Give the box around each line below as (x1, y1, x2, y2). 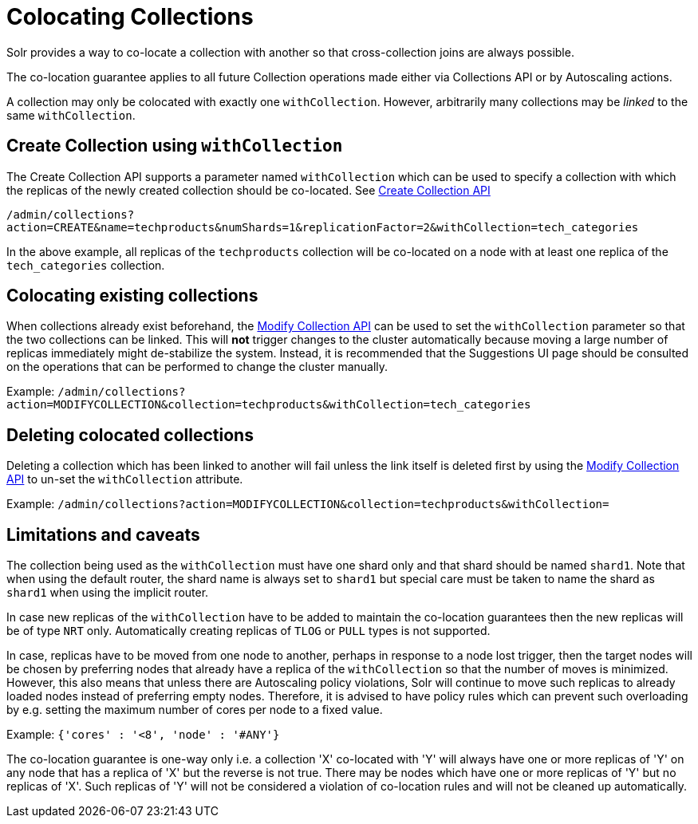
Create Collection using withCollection (6, 136, 343, 156)
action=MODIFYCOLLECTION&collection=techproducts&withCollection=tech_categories (6, 398, 531, 412)
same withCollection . (6, 108, 136, 122)
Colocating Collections (6, 3, 254, 30)
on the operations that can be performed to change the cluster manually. (6, 360, 388, 374)
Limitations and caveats (6, 524, 200, 545)
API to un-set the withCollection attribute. (6, 472, 243, 487)
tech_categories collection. (6, 258, 165, 272)
